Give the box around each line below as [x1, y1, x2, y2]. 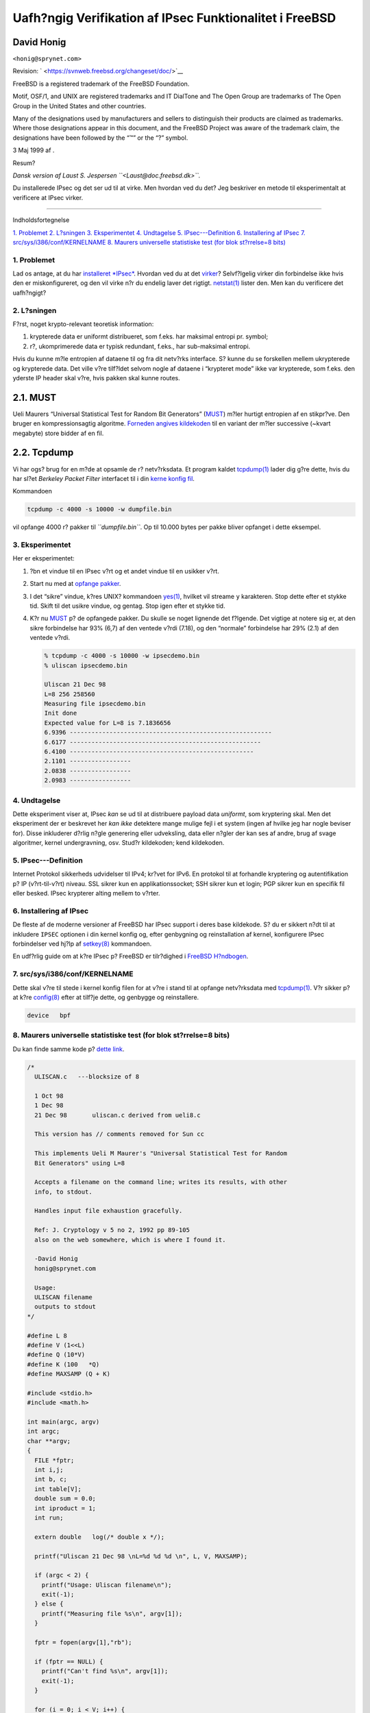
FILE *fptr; [34, 1456, 75, 1464]
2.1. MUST [12, 391, 57, 404]
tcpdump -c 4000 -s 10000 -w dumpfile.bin [27, 506, 172, 513]
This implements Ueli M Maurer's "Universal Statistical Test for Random [34, 1150, 288, 1157]
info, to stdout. [34, 1187, 92, 1196]
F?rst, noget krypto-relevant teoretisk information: [12, 319, 154, 328]
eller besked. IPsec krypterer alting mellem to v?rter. [12, 889, 160, 898]
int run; [34, 1514, 64, 1521]
